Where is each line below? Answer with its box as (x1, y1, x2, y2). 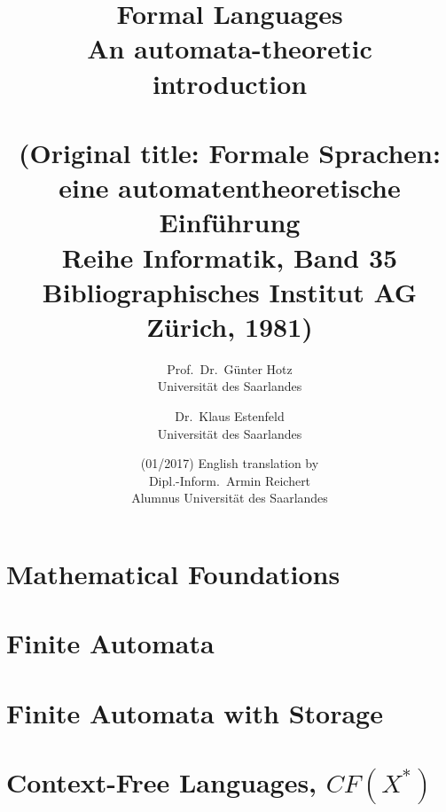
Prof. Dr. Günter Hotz (167, 359, 293, 378)
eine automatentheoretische (59, 169, 401, 206)
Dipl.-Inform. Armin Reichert (148, 471, 311, 489)
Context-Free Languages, (6, 764, 317, 800)
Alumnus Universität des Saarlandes (131, 488, 328, 507)
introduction (152, 65, 308, 101)
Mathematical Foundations (6, 555, 340, 591)
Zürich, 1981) (146, 308, 313, 344)
